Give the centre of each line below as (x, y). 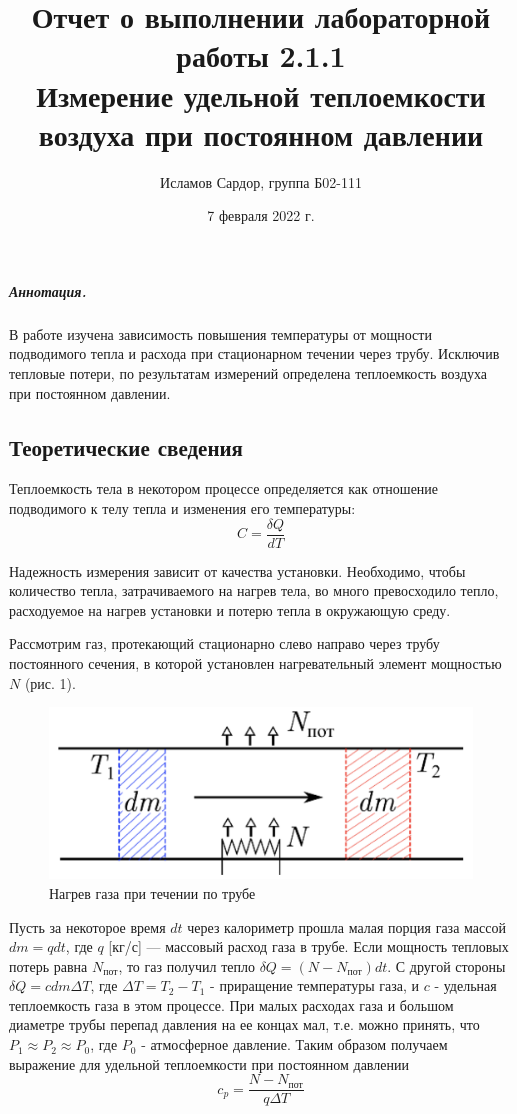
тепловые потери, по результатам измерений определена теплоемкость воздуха (248, 373)
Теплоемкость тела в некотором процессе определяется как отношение (224, 488)
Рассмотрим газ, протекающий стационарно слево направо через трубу (224, 643)
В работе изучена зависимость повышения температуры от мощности (220, 333)
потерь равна (48, 965)
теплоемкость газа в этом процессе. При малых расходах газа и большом (231, 1004)
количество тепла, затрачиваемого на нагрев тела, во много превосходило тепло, (254, 590)
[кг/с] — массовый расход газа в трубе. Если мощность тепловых (308, 946)
